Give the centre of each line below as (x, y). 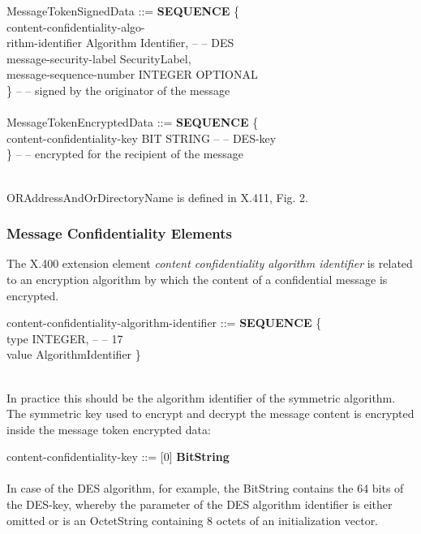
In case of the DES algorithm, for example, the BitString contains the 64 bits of (205, 488)
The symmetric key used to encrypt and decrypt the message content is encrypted (210, 413)
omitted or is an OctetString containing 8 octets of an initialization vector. (193, 520)
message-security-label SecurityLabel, (99, 58)
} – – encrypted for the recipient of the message (125, 154)
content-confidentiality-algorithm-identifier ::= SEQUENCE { (164, 323)
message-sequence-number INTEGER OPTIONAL (132, 74)
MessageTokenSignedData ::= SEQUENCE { (123, 11)
